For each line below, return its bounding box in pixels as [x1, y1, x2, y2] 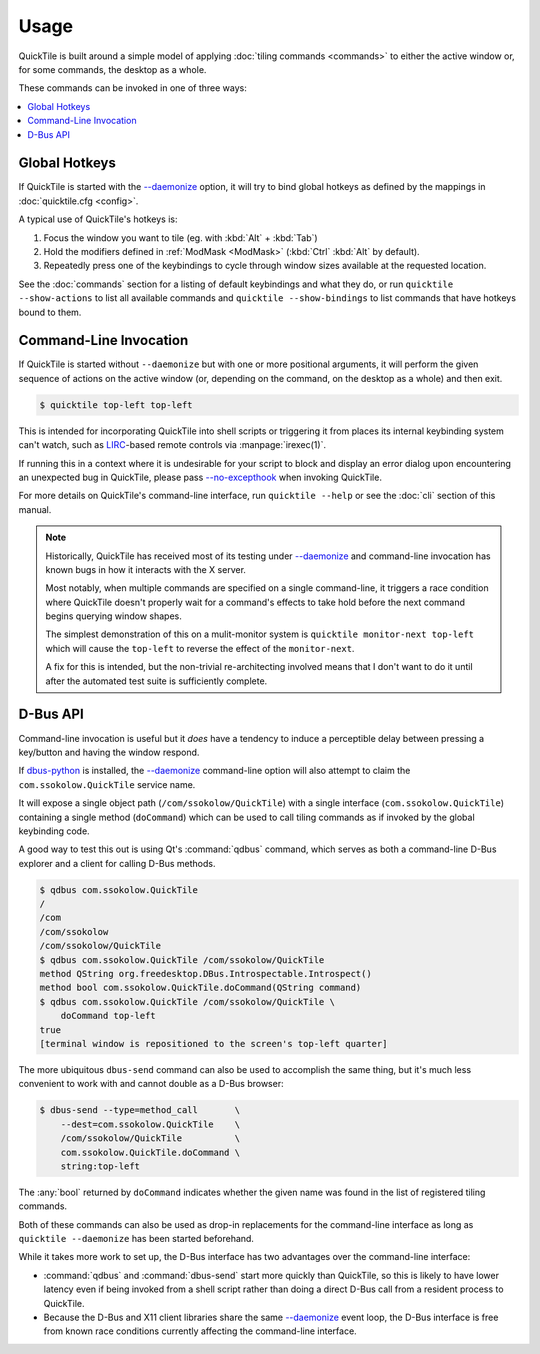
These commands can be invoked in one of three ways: [18, 82, 247, 94]
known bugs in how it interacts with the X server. [45, 563, 247, 575]
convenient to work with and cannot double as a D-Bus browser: [18, 1078, 284, 1090]
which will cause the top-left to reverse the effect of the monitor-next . [45, 642, 355, 654]
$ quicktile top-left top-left [39, 399, 194, 410]
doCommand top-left [60, 1010, 157, 1022]
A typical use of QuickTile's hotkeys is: [18, 213, 178, 225]
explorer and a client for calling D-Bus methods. [18, 857, 216, 869]
